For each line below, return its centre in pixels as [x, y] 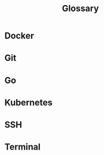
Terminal [23, 147]
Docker [19, 36]
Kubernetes [29, 102]
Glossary [80, 9]
